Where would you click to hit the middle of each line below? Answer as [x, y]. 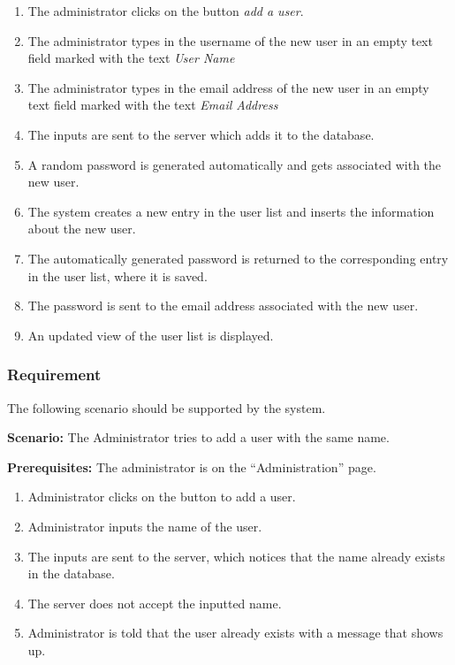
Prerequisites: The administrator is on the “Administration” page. [192, 466]
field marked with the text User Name [131, 58]
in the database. [71, 573]
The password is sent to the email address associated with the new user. [223, 306]
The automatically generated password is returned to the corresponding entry [238, 258]
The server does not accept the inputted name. [155, 603]
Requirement [54, 375]
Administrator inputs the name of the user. [145, 526]
